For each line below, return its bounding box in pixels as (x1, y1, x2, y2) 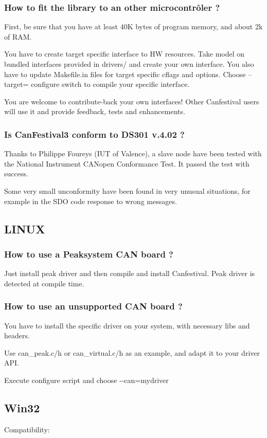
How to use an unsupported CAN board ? (4, 300, 183, 313)
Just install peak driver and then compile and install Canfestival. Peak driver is (4, 268, 255, 279)
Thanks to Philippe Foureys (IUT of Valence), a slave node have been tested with (4, 148, 262, 159)
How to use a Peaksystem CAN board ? (4, 247, 174, 260)
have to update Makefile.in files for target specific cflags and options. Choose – (4, 68, 252, 79)
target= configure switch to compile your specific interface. (4, 79, 190, 89)
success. (4, 168, 28, 179)
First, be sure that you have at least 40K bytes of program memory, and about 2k (4, 21, 263, 32)
